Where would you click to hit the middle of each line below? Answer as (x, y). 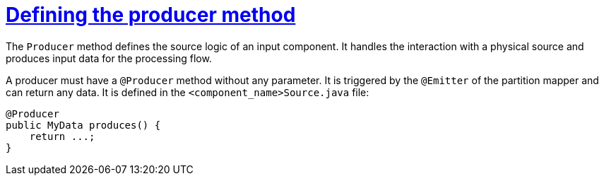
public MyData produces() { (83, 125)
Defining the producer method (151, 15)
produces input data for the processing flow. (109, 58)
